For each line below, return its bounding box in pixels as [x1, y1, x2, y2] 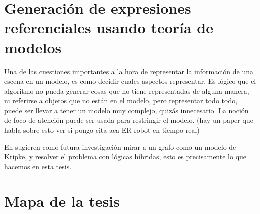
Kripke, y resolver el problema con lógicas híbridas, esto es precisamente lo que [4, 151, 247, 162]
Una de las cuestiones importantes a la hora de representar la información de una [4, 66, 253, 76]
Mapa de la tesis [4, 190, 120, 211]
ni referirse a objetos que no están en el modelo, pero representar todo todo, [4, 95, 238, 106]
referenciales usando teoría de [4, 17, 214, 38]
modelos [4, 37, 62, 57]
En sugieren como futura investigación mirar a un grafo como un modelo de [4, 141, 236, 152]
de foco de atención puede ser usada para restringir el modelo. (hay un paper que [4, 115, 253, 125]
